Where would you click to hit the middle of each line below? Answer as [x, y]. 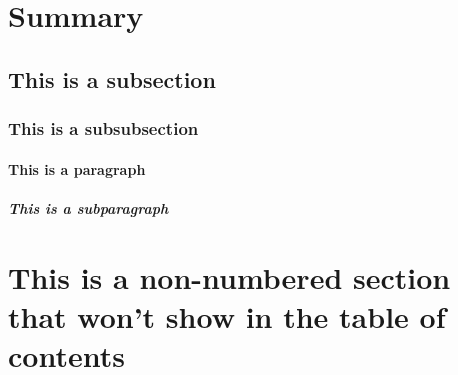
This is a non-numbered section [229, 276]
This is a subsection [112, 78]
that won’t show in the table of [227, 315]
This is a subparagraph [88, 207]
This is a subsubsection [103, 128]
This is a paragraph [77, 168]
